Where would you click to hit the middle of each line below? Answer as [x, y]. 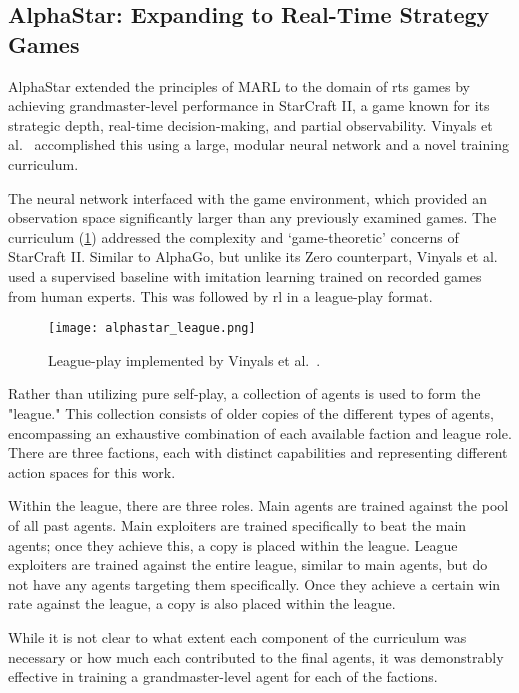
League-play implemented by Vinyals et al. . [184, 359]
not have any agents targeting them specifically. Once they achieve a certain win [254, 583]
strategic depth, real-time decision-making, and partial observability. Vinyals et [250, 124]
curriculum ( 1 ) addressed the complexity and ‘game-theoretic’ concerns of [233, 236]
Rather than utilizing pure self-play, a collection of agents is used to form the [244, 393]
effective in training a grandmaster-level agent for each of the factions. [223, 676]
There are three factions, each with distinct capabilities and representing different [258, 452]
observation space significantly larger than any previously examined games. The [252, 217]
